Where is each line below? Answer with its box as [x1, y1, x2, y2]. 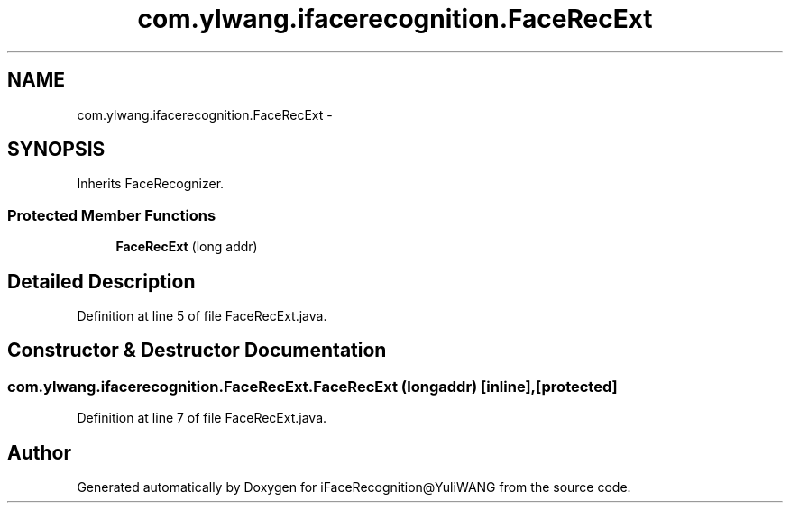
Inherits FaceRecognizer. [77, 176, 225, 192]
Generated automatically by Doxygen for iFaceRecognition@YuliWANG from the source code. [77, 479, 631, 496]
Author [7, 441, 71, 464]
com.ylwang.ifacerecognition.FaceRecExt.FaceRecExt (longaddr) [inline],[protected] [7, 377, 618, 396]
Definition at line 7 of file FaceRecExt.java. [77, 410, 327, 426]
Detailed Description [7, 269, 196, 293]
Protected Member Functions [7, 205, 216, 224]
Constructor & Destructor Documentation [7, 339, 387, 362]
